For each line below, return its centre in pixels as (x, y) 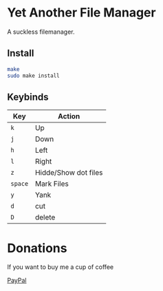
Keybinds (28, 97)
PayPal (17, 281)
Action (69, 116)
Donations (37, 248)
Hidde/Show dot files (69, 173)
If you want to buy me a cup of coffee (61, 267)
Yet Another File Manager (81, 13)
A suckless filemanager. (41, 32)
